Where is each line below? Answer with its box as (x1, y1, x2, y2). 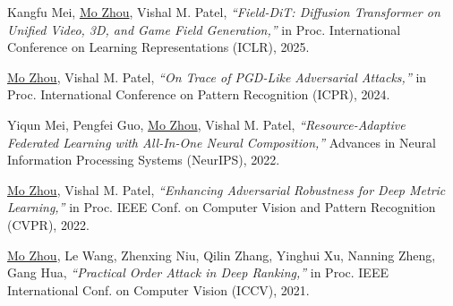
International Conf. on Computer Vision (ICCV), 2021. (7, 280, 310, 299)
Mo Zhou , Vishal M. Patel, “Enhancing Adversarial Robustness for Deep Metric (7, 180, 446, 199)
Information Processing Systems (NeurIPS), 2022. (7, 150, 280, 169)
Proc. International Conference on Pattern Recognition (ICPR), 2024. (7, 85, 390, 104)
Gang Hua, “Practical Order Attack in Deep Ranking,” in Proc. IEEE (7, 263, 389, 282)
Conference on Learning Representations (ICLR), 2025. (7, 38, 310, 56)
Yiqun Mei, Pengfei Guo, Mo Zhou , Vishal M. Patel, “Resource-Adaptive (7, 115, 406, 133)
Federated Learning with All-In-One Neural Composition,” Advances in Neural (7, 132, 436, 151)
